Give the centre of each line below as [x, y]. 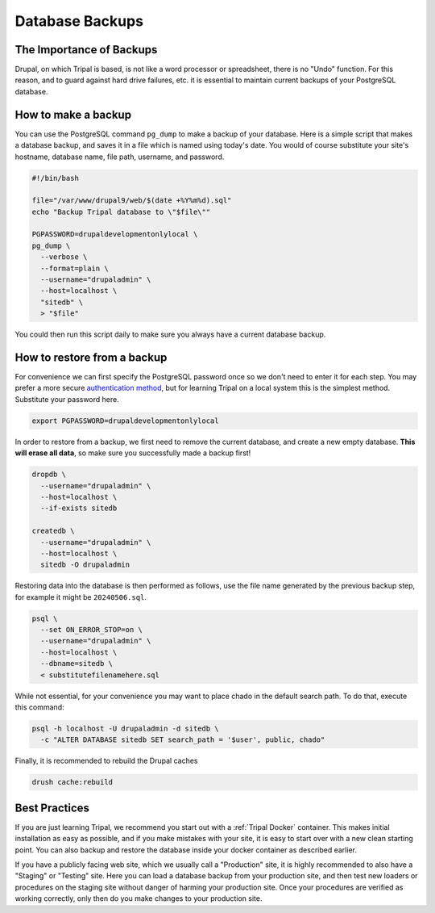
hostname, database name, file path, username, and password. [120, 157]
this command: [39, 707]
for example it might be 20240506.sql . [81, 597]
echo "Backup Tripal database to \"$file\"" [121, 211]
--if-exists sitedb [79, 508]
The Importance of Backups [86, 50]
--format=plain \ [75, 268]
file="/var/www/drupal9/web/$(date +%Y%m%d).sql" [132, 201]
